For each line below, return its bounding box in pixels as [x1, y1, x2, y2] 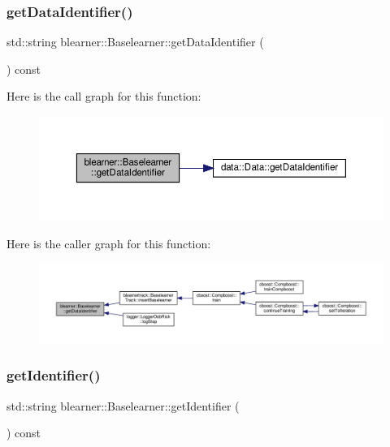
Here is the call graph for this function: [6, 88, 201, 105]
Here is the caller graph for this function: [6, 234, 211, 251]
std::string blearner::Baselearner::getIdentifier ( [6, 397, 240, 414]
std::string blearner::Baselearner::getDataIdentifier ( [6, 33, 264, 50]
